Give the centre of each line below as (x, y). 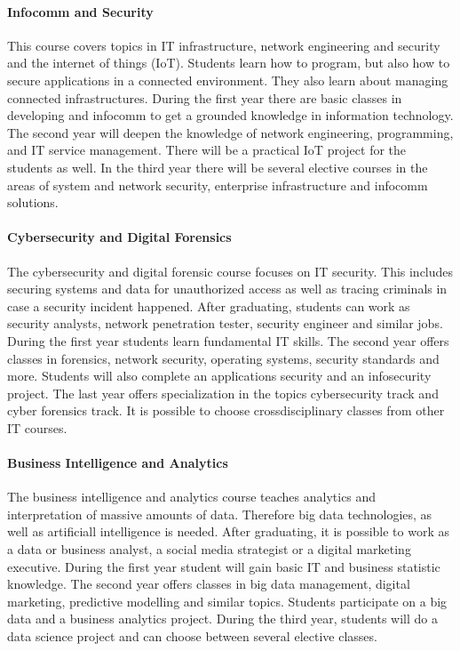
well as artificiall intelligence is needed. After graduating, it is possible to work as (228, 531)
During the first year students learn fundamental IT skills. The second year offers (228, 340)
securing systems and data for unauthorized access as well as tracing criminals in (227, 289)
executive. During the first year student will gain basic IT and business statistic (224, 566)
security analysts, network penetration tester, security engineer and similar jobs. (225, 323)
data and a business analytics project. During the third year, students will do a (223, 619)
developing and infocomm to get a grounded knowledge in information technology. (230, 115)
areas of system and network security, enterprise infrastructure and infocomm (218, 185)
